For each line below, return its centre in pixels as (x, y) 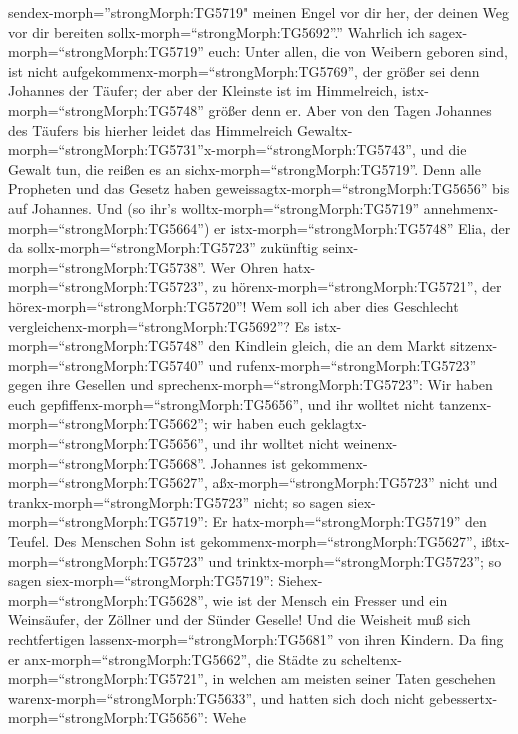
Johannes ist (248, 462)
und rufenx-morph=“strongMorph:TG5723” (342, 364)
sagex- (448, 31)
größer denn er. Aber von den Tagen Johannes (350, 109)
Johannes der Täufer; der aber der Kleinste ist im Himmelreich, (203, 90)
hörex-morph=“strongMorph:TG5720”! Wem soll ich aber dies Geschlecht (233, 305)
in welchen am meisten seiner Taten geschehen (354, 678)
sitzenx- (474, 345)
